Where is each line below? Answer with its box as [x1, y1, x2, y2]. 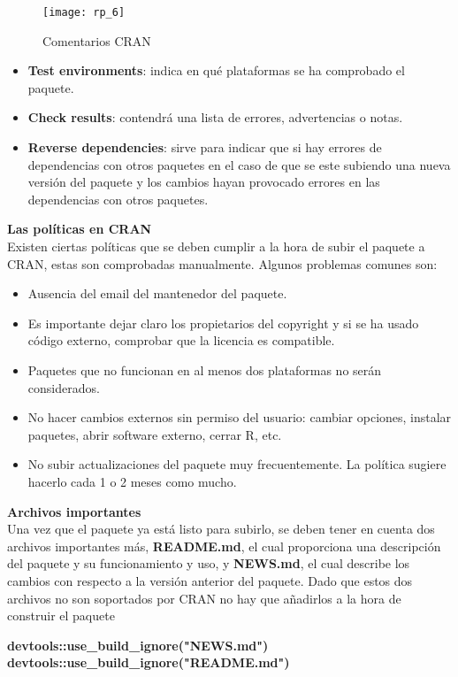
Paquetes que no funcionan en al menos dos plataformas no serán [27, 360, 382, 379]
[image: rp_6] [42, 6, 126, 19]
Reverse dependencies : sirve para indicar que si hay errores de [27, 138, 382, 157]
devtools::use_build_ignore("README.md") [7, 653, 290, 672]
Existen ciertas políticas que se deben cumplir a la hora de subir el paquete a [7, 237, 425, 255]
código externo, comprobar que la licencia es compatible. [27, 331, 335, 350]
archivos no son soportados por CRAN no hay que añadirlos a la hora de [7, 589, 401, 607]
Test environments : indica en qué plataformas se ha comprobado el [27, 61, 405, 80]
